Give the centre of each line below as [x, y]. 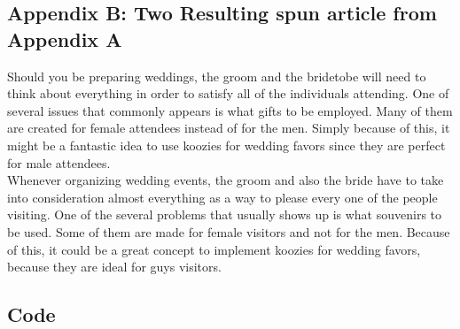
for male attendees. [59, 162]
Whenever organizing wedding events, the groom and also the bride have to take [226, 180]
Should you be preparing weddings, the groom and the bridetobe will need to [217, 76]
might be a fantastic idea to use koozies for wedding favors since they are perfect [226, 145]
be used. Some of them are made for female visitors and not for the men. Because [229, 231]
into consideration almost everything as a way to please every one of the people [222, 197]
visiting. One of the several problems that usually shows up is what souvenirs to [225, 214]
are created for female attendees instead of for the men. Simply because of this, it [229, 128]
